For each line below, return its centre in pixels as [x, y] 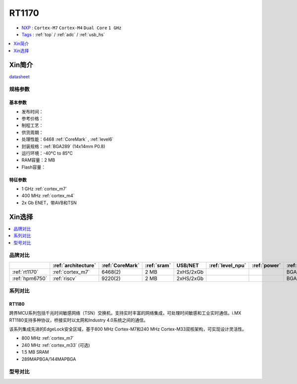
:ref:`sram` [158, 265]
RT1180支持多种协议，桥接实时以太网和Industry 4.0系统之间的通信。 [79, 320]
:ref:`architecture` [74, 265]
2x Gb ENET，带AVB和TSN [49, 203]
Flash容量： [34, 167]
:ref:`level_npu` [228, 265]
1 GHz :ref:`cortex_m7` [44, 189]
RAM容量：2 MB [38, 160]
